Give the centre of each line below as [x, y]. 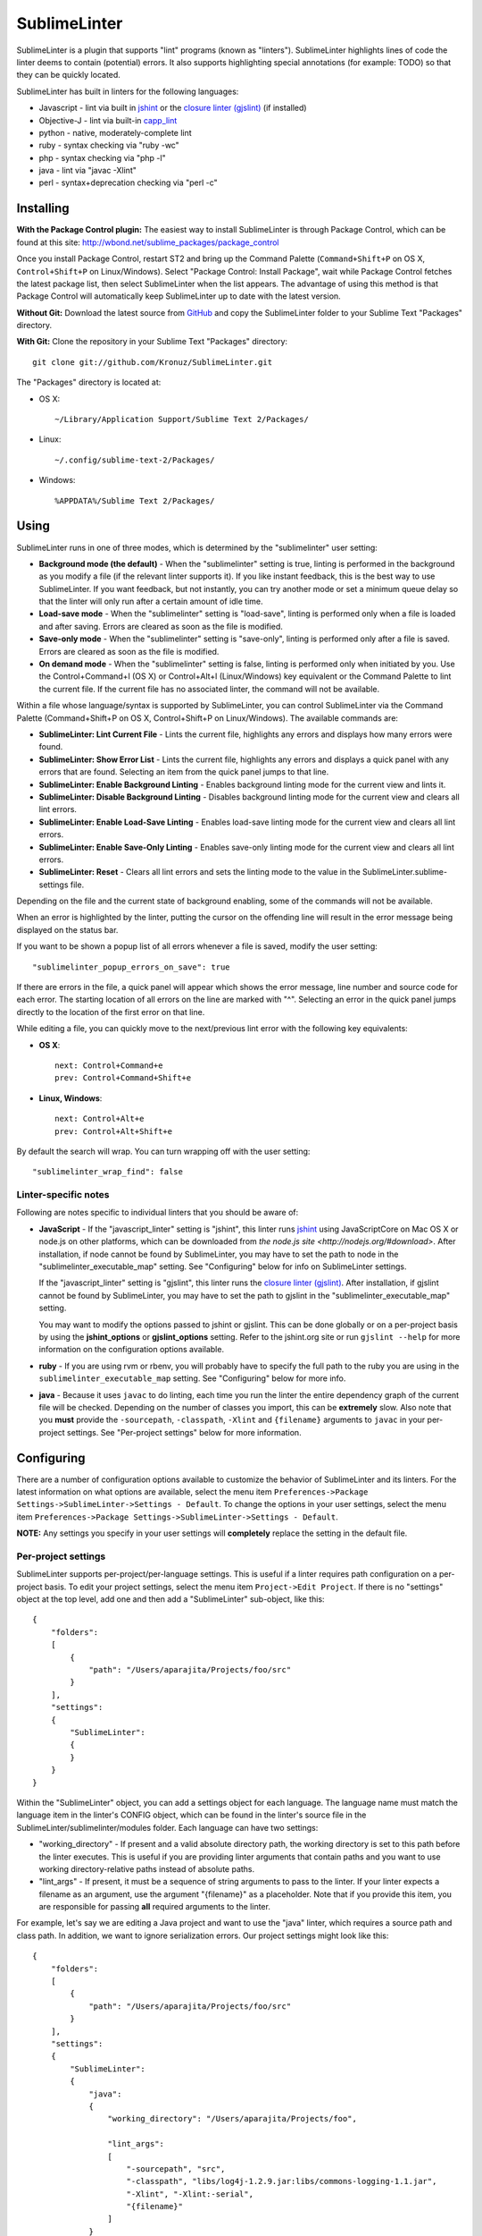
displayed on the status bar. [67, 929]
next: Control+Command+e [109, 1065]
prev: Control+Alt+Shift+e [114, 1131]
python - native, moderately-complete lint [115, 132]
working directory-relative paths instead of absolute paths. [147, 1868]
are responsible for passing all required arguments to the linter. [155, 1907]
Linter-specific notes [63, 1195]
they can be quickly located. [68, 75]
